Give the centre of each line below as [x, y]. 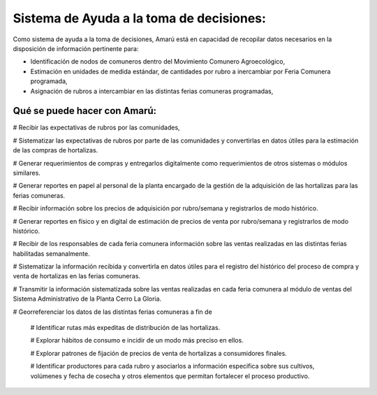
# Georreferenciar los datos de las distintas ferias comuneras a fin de [112, 312]
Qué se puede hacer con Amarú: [85, 111]
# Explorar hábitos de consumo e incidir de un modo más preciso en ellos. [137, 340]
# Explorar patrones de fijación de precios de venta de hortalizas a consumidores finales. [159, 353]
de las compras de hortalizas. [56, 150]
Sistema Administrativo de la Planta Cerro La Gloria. [87, 299]
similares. [27, 173]
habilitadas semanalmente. [51, 253]
